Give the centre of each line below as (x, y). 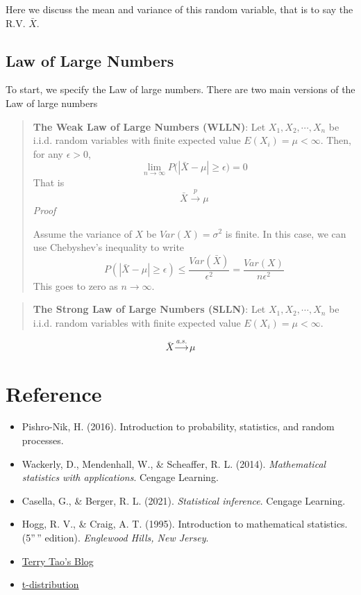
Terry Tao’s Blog (58, 561)
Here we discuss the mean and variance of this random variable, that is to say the (179, 9)
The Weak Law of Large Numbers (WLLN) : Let (149, 126)
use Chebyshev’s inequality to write (109, 247)
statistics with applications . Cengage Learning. (120, 477)
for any (48, 153)
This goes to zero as (75, 285)
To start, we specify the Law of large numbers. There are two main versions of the (180, 89)
